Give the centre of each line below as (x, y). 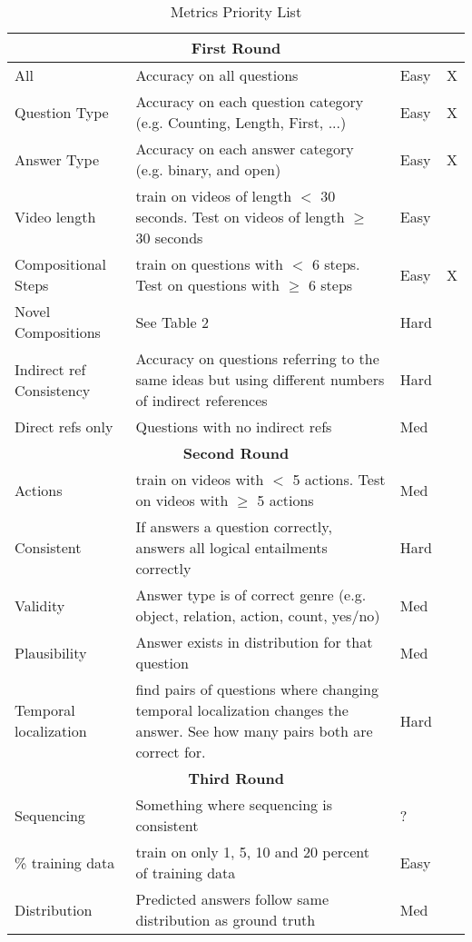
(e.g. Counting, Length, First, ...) (241, 122)
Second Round (236, 453)
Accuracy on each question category (250, 101)
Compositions (58, 332)
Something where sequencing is (234, 804)
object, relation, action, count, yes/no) (258, 615)
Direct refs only (64, 426)
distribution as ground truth (226, 920)
